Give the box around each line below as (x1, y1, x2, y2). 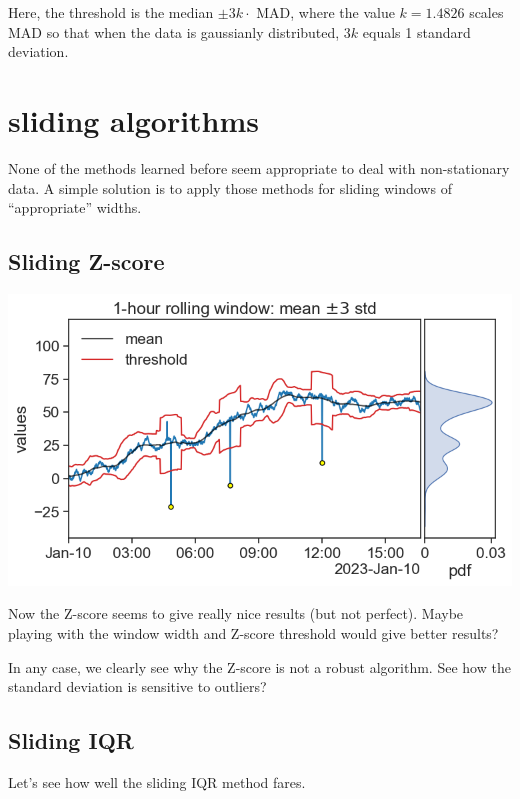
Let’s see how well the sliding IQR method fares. (8, 772, 306, 793)
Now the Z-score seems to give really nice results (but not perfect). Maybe (8, 603, 464, 624)
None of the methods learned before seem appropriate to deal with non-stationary (8, 157, 510, 178)
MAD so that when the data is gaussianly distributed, (8, 21, 340, 42)
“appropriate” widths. (8, 197, 142, 218)
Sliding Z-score (8, 246, 165, 277)
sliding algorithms (8, 99, 260, 140)
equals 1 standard (362, 21, 471, 42)
